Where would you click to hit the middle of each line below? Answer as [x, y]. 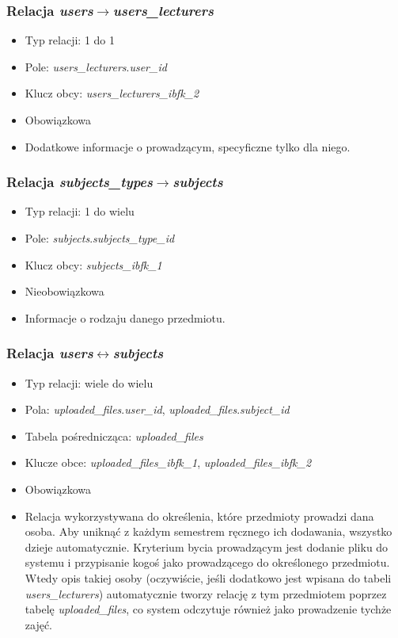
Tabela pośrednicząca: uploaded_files [114, 436]
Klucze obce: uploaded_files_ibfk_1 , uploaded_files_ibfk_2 [168, 462]
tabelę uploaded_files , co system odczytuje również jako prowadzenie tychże [208, 609]
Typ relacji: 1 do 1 [70, 40]
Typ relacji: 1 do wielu [80, 211]
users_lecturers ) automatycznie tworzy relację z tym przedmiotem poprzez [206, 593]
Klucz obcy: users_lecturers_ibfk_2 [112, 93]
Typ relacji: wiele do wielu [89, 382]
